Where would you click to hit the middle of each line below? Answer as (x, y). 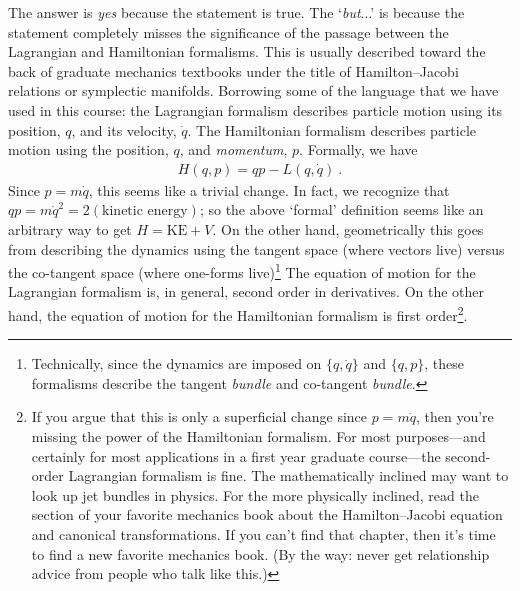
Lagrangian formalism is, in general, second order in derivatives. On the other (246, 291)
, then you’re (454, 416)
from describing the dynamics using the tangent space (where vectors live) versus (256, 248)
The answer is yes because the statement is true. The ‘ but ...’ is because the (236, 12)
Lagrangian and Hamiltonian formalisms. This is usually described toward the (247, 51)
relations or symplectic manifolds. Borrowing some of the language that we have (253, 90)
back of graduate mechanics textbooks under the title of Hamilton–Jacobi (233, 70)
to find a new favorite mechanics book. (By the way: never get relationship (260, 553)
